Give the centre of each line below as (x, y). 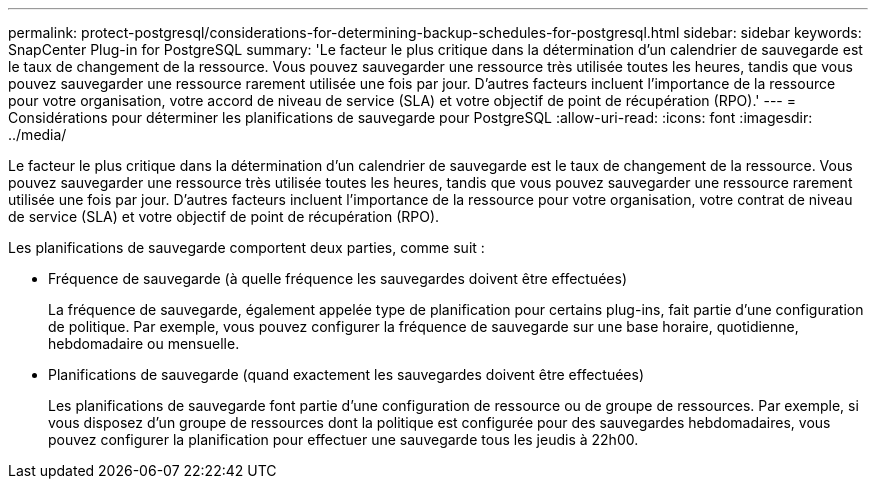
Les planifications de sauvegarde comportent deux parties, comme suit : (246, 247)
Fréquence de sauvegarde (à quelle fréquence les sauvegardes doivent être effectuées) (338, 278)
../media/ (37, 134)
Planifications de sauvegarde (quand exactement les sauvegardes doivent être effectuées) (346, 374)
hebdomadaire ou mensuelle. (144, 343)
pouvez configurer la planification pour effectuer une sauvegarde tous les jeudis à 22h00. (343, 439)
